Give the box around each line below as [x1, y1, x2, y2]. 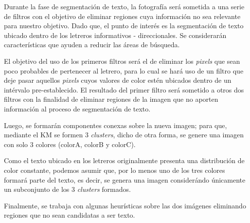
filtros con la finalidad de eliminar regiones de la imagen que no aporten [4, 94, 218, 104]
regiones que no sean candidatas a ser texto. [4, 210, 135, 220]
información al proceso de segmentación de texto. [4, 103, 151, 113]
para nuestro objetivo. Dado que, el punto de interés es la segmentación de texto [4, 20, 244, 31]
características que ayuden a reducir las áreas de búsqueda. [4, 39, 180, 50]
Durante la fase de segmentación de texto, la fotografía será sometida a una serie [4, 1, 245, 11]
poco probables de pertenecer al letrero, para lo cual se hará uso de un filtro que [4, 65, 244, 75]
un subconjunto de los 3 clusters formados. [4, 184, 131, 194]
